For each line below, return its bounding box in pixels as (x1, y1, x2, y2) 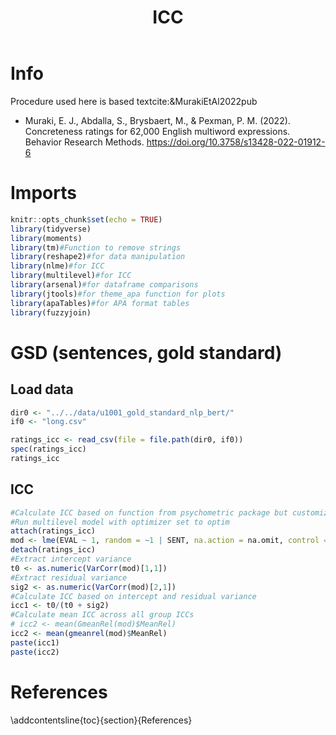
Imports (10, 182, 77, 205)
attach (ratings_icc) (10, 526, 97, 536)
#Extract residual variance (10, 572, 128, 583)
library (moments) (10, 233, 83, 243)
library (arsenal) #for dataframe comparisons (10, 280, 199, 290)
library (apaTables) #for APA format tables (10, 298, 190, 308)
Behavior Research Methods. (24, 136, 145, 148)
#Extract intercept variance (10, 554, 132, 565)
